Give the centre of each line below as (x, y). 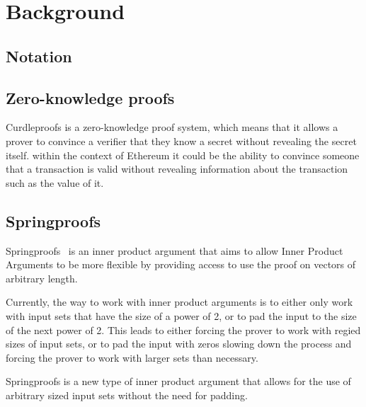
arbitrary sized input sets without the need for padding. (127, 395)
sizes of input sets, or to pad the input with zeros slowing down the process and (179, 344)
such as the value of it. (55, 182)
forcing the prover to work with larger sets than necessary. (132, 357)
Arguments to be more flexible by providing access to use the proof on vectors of (181, 264)
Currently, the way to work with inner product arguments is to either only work (179, 302)
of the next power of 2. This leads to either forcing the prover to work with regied (183, 329)
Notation (39, 56)
